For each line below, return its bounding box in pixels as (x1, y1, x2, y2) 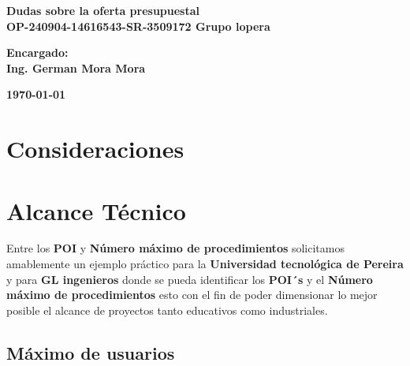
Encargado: (6, 44, 69, 61)
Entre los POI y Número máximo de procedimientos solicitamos (6, 240, 345, 256)
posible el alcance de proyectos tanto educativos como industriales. (6, 301, 328, 318)
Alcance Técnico (6, 194, 186, 226)
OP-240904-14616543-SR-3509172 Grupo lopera (6, 17, 270, 34)
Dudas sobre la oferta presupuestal (6, 2, 200, 18)
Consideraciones (6, 133, 184, 165)
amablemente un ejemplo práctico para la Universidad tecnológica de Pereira (6, 256, 404, 272)
